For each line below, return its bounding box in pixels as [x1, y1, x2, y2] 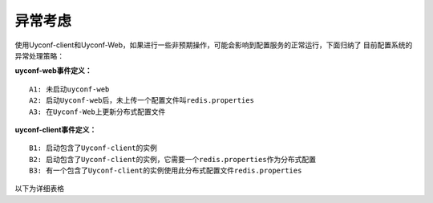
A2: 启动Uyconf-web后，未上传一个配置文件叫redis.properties [29, 96, 254, 105]
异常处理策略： [14, 51, 64, 60]
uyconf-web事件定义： [14, 66, 92, 75]
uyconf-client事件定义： [14, 124, 97, 134]
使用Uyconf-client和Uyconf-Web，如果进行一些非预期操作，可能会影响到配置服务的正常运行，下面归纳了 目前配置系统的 [14, 40, 413, 50]
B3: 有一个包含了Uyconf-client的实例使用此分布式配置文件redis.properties [29, 166, 302, 176]
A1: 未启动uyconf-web [29, 84, 110, 94]
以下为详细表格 [14, 184, 64, 193]
